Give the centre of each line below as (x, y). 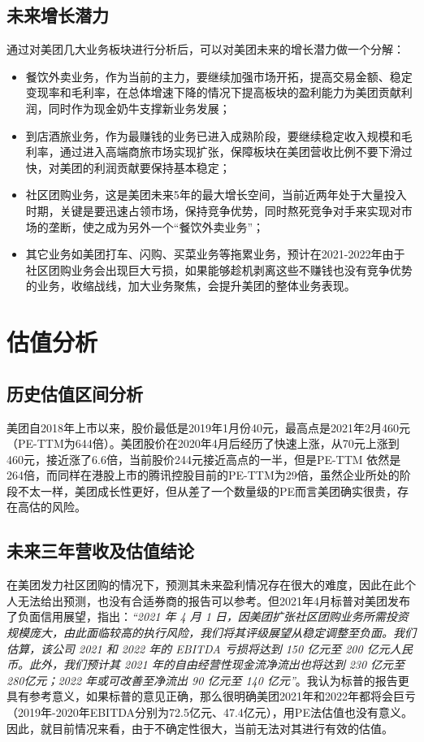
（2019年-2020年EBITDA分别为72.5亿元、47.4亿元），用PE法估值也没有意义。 (210, 712)
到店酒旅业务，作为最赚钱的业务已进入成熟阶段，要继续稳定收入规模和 (213, 135)
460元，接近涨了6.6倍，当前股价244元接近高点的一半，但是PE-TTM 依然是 (204, 459)
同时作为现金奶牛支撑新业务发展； (139, 108)
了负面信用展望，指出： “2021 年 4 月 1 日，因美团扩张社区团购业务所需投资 (208, 616)
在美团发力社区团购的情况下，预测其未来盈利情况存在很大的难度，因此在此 (206, 585)
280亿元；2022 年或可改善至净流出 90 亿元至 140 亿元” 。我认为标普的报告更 (208, 680)
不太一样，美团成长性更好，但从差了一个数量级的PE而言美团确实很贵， (208, 490)
